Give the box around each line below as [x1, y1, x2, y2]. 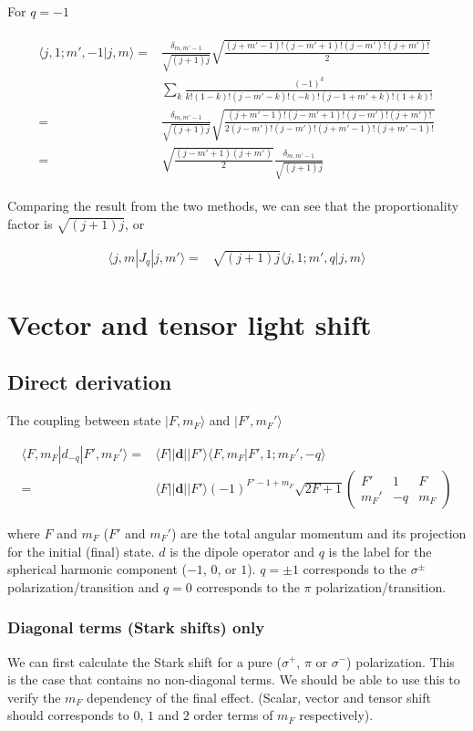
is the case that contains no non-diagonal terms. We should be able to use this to [7, 670, 460, 689]
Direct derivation [7, 368, 172, 396]
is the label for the [328, 541, 432, 560]
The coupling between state [7, 411, 161, 430]
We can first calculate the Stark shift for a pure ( [7, 652, 282, 671]
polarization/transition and [7, 577, 159, 596]
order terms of [193, 705, 273, 725]
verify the [7, 687, 61, 706]
